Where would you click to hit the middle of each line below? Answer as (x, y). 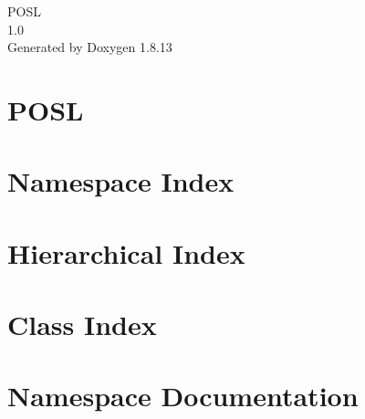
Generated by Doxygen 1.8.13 (90, 47)
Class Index (82, 325)
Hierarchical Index (126, 252)
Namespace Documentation (183, 396)
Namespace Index (121, 181)
